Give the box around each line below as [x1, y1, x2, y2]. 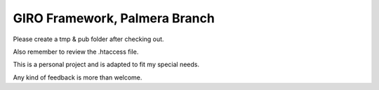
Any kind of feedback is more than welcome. [13, 73, 142, 82]
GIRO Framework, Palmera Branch [13, 10, 215, 26]
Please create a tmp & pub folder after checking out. [13, 35, 164, 43]
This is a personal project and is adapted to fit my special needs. [13, 60, 200, 69]
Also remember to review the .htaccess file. [13, 47, 139, 56]
